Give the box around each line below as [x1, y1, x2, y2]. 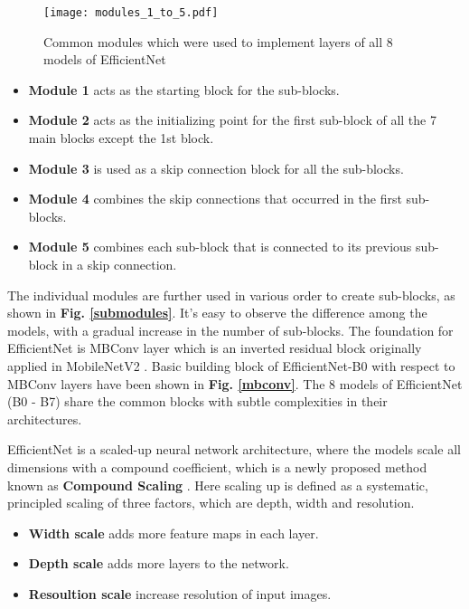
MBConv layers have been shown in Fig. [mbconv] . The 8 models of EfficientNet [7, 374, 463, 393]
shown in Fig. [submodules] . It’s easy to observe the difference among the [7, 303, 427, 322]
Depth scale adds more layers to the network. [28, 554, 289, 573]
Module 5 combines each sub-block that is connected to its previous [28, 237, 412, 256]
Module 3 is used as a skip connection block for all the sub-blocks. [28, 158, 404, 177]
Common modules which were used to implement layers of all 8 [43, 32, 393, 51]
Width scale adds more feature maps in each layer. [28, 523, 319, 542]
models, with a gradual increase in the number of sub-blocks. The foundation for [7, 320, 454, 339]
